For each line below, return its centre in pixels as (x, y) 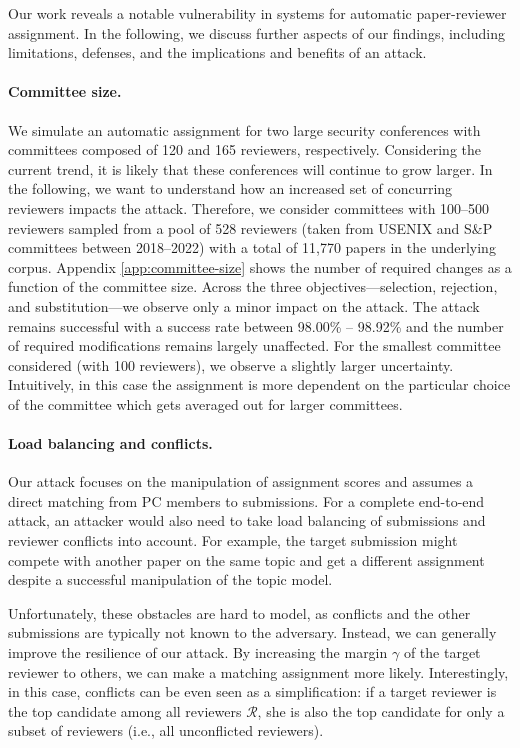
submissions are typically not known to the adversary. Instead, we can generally (252, 632)
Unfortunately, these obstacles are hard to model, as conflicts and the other (239, 612)
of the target (442, 652)
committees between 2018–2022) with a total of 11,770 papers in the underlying (252, 247)
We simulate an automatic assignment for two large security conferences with (244, 129)
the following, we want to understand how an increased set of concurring (230, 188)
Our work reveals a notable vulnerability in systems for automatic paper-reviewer (257, 13)
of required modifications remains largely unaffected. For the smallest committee (254, 345)
